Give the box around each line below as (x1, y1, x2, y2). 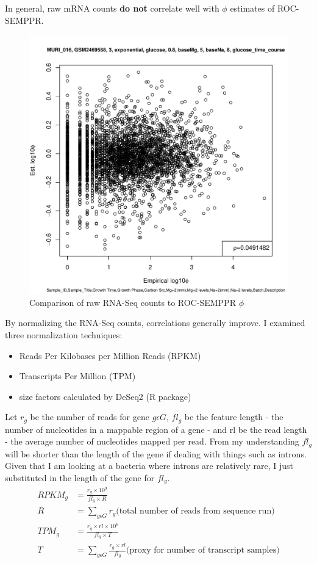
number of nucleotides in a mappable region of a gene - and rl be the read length (5, 423, 307, 435)
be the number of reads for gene (30, 410, 149, 423)
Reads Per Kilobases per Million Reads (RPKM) (19, 349, 201, 361)
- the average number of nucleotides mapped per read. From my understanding (5, 435, 299, 448)
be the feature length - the (184, 410, 283, 423)
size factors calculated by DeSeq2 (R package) (19, 390, 191, 402)
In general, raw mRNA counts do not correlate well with (5, 2, 219, 14)
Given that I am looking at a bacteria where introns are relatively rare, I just (5, 459, 294, 472)
